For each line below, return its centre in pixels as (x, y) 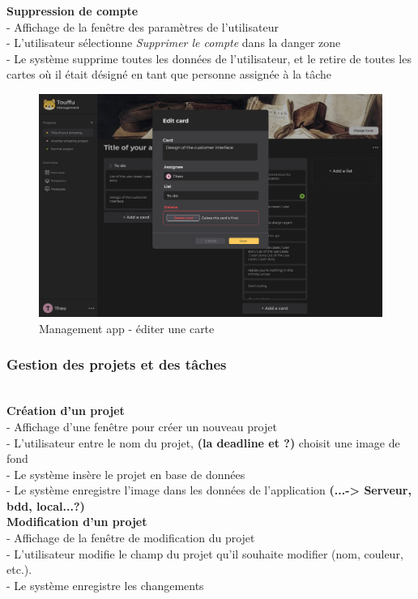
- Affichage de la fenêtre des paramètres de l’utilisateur (143, 26)
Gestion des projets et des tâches (117, 364)
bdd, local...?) (46, 505)
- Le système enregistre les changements (105, 585)
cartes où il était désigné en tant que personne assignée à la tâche (169, 74)
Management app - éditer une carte (127, 328)
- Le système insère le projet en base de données (126, 474)
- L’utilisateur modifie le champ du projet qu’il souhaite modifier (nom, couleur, (205, 553)
